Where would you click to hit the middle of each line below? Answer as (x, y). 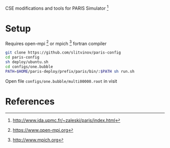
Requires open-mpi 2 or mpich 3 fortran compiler (56, 43)
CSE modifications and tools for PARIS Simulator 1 (57, 8)
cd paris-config (22, 58)
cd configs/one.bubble (29, 67)
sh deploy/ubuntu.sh (27, 62)
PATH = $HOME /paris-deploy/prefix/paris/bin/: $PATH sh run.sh (70, 71)
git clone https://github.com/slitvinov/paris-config (63, 53)
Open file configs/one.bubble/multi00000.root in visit (61, 81)
